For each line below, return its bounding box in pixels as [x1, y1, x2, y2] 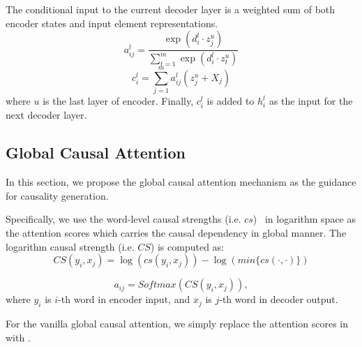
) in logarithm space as [252, 212, 356, 226]
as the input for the [269, 94, 353, 108]
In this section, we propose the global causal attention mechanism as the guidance [6, 175, 356, 189]
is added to [206, 94, 255, 108]
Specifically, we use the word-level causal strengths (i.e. [6, 212, 241, 226]
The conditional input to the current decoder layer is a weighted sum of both [6, 2, 335, 16]
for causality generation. [6, 188, 109, 202]
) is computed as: [150, 239, 224, 253]
